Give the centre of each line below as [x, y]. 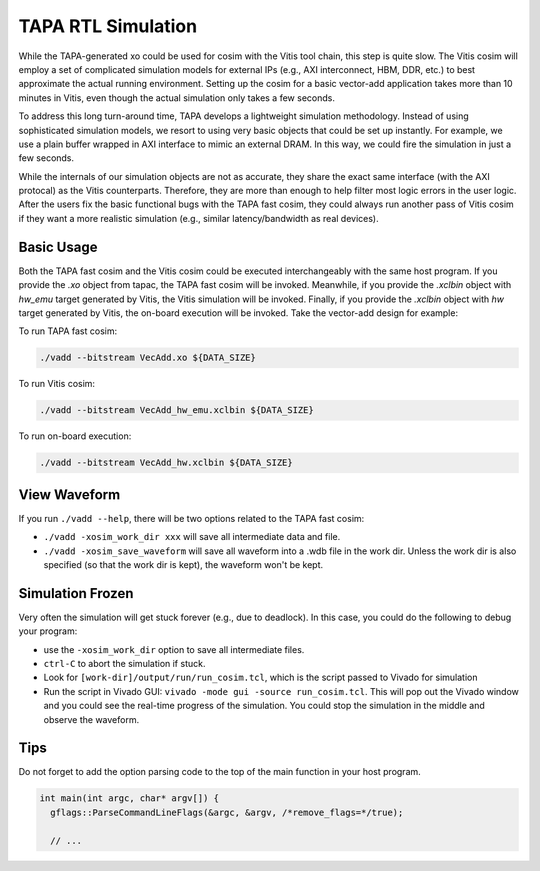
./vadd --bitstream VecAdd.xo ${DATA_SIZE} [148, 358]
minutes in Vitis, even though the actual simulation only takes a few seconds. [176, 97]
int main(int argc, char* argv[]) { [129, 798]
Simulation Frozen [76, 593]
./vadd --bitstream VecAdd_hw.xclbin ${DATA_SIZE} [166, 463]
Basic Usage [58, 246]
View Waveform [69, 494]
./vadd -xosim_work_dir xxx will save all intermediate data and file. [192, 537]
